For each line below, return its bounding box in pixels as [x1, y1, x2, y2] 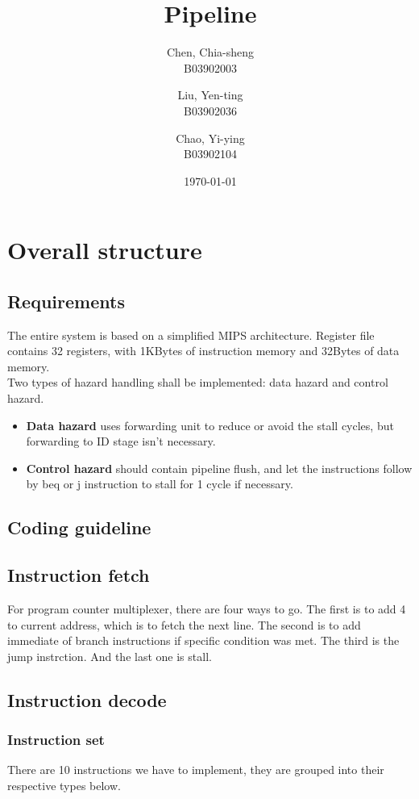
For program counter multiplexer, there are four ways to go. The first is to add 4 [7, 600, 406, 617]
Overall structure [7, 233, 202, 266]
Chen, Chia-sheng [166, 44, 255, 61]
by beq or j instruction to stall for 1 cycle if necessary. [26, 475, 293, 492]
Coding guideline [7, 515, 151, 540]
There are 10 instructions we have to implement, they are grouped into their [7, 761, 384, 778]
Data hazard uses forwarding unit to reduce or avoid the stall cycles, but [26, 416, 394, 433]
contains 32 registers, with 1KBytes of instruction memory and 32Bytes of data [7, 342, 400, 359]
